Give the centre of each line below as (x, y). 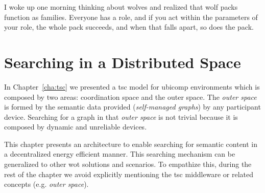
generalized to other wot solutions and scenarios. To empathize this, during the (128, 164)
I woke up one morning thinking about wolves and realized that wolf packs (121, 7)
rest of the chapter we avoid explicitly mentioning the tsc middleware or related (129, 174)
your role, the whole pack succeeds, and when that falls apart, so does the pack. (129, 27)
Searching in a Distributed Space (123, 62)
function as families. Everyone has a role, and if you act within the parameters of (131, 17)
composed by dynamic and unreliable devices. (76, 127)
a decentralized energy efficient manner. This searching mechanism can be (120, 154)
